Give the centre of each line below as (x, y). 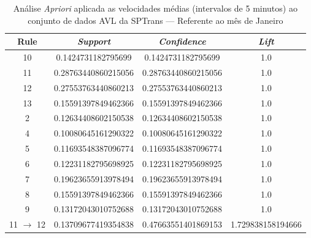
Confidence (182, 41)
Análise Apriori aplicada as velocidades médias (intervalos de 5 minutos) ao (155, 8)
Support (94, 41)
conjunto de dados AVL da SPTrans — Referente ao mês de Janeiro (155, 20)
